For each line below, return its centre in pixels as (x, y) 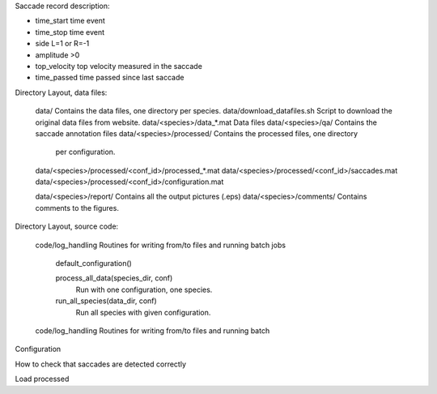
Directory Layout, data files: (61, 92)
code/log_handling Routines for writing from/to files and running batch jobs (161, 245)
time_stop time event (70, 32)
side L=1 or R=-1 (62, 44)
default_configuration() (94, 263)
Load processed (42, 379)
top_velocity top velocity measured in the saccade (119, 66)
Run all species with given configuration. (143, 312)
